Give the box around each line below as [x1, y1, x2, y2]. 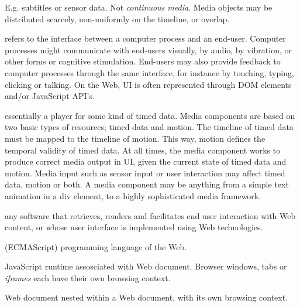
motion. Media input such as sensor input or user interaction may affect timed [5, 166, 285, 179]
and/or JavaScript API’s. [5, 90, 95, 102]
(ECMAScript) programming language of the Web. [5, 240, 187, 253]
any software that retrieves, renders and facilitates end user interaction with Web [5, 209, 296, 221]
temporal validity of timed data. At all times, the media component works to [5, 144, 281, 156]
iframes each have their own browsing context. [5, 271, 171, 284]
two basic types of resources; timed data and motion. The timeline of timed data [5, 121, 294, 133]
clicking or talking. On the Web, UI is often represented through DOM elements [5, 78, 292, 90]
